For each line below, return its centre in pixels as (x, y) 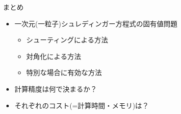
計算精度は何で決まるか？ (56, 88)
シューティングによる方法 (67, 40)
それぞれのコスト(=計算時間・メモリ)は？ (82, 105)
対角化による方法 (54, 56)
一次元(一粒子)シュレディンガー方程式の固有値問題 (96, 23)
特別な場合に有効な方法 (64, 72)
